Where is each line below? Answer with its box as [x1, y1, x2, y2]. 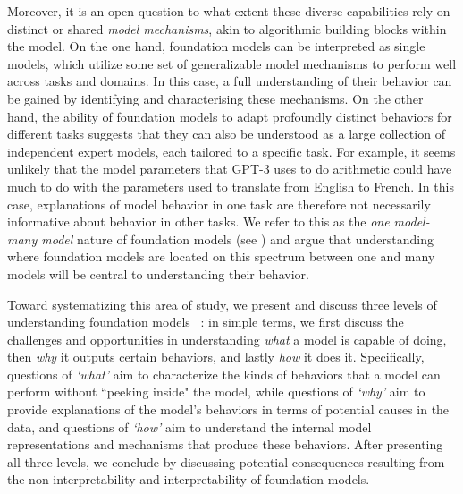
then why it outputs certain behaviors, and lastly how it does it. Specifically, [7, 347, 425, 366]
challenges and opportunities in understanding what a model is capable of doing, [7, 329, 447, 348]
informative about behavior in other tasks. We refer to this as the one [7, 212, 390, 231]
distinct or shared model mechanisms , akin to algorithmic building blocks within [7, 19, 447, 38]
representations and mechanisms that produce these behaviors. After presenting [7, 435, 443, 454]
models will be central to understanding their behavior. [7, 264, 309, 283]
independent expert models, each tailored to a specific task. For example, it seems [7, 141, 456, 160]
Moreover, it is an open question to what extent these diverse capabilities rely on [7, 2, 450, 20]
